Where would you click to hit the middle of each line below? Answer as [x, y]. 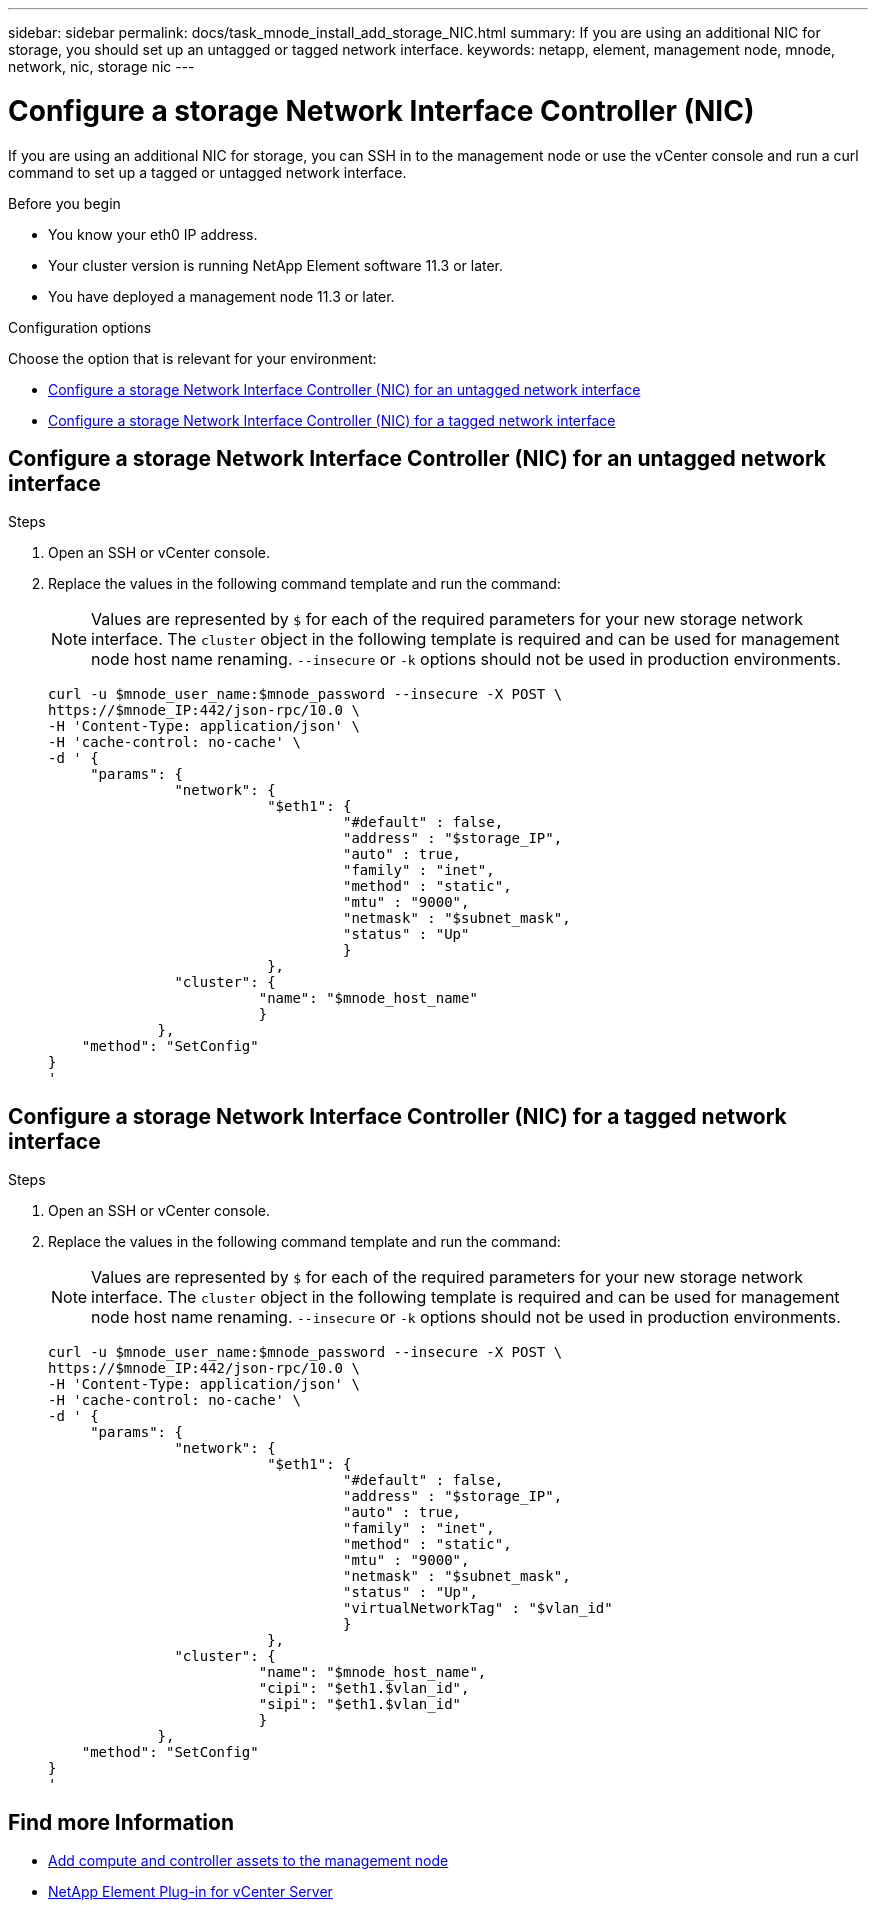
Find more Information [121, 1822]
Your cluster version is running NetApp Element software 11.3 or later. [276, 265]
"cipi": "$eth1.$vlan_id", [364, 1688]
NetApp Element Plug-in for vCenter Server [190, 1892]
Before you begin [64, 203]
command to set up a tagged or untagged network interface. [207, 172]
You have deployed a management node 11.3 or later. [221, 296]
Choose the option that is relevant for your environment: [192, 358]
